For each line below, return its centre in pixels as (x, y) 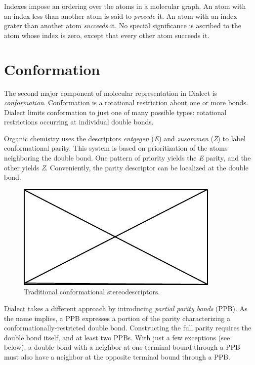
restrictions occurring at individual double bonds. (79, 122)
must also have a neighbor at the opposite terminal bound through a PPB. (117, 357)
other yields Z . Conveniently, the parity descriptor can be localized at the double (126, 167)
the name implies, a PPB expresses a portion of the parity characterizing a (117, 318)
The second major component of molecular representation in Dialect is (111, 93)
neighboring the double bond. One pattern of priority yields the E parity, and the (127, 158)
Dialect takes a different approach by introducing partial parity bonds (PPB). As (126, 308)
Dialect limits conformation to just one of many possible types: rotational (115, 112)
